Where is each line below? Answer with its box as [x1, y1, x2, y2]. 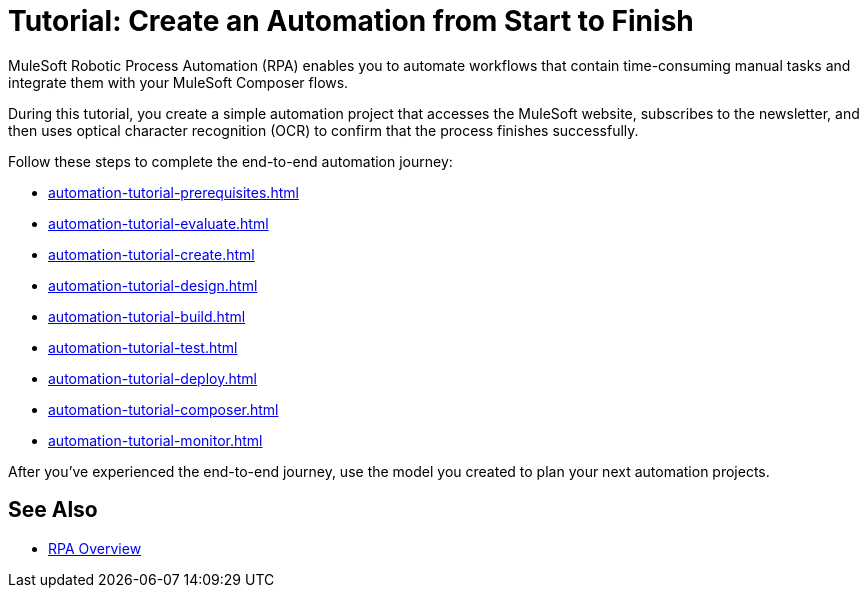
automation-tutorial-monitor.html [48, 431, 263, 449]
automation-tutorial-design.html [48, 276, 258, 294]
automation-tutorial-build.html [48, 307, 246, 325]
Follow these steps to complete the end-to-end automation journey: [8, 152, 453, 170]
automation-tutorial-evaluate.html [48, 214, 269, 232]
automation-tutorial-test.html [48, 338, 238, 356]
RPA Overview [48, 539, 142, 557]
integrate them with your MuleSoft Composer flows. [8, 73, 349, 91]
